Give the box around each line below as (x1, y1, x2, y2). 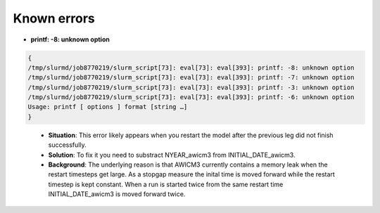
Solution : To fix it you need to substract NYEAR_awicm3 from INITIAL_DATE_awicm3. (48, 150, 296, 159)
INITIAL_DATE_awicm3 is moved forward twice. (48, 190, 186, 198)
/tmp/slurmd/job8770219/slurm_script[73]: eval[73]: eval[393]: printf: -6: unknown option (27, 93, 355, 101)
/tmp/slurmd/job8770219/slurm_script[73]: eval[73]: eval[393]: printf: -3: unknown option (27, 83, 355, 91)
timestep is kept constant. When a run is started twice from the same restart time (48, 180, 284, 188)
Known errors (13, 11, 95, 26)
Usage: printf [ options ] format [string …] (27, 103, 188, 111)
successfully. (48, 141, 87, 149)
